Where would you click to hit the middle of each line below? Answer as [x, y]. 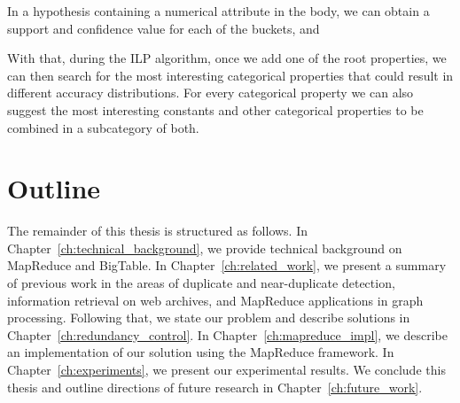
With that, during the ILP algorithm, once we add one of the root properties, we [227, 58]
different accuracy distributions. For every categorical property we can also [211, 93]
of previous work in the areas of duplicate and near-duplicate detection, [201, 283]
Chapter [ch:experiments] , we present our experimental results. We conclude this [226, 370]
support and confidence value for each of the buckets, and [164, 28]
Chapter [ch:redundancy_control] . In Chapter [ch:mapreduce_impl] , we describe [227, 334]
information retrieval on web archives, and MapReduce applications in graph [215, 300]
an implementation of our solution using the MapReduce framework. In [201, 352]
